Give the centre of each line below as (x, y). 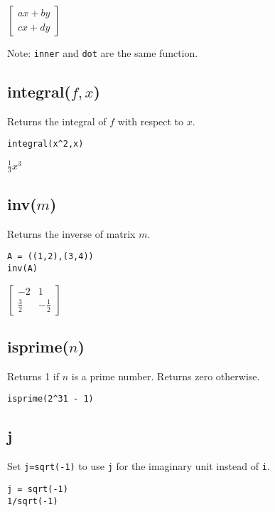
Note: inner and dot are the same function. (103, 53)
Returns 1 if (33, 376)
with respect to (151, 121)
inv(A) (22, 268)
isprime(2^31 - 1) (50, 399)
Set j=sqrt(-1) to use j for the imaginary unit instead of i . (139, 466)
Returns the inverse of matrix (71, 233)
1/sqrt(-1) (33, 501)
